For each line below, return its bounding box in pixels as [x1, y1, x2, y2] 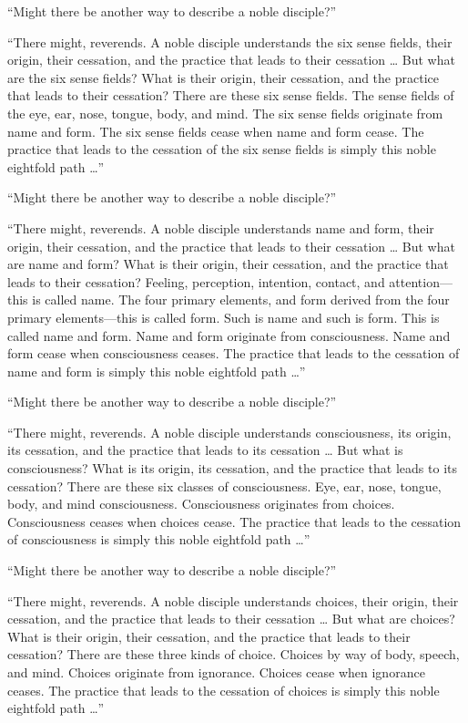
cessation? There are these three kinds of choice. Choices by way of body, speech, [7, 645, 460, 664]
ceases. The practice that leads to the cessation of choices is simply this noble [7, 680, 440, 699]
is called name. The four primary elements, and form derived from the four [32, 290, 450, 309]
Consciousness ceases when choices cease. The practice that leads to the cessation [7, 511, 462, 531]
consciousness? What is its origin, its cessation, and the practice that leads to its [7, 459, 457, 478]
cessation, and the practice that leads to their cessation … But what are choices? [7, 609, 455, 628]
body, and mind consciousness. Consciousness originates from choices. [7, 494, 395, 513]
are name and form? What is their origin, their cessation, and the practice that [7, 254, 449, 274]
